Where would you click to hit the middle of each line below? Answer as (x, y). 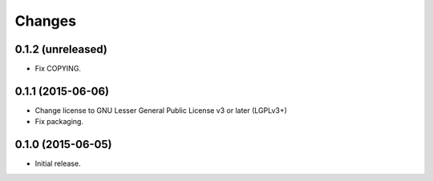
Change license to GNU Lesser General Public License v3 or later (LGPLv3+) (161, 110)
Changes (45, 21)
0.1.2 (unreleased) (61, 49)
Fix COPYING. (58, 69)
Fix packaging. (59, 122)
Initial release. (58, 163)
